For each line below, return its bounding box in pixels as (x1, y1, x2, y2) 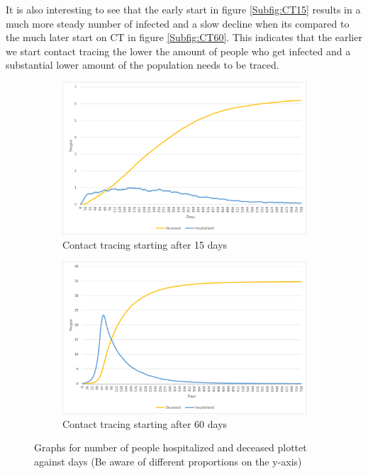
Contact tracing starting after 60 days (62, 416, 228, 431)
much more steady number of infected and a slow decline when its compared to (6, 16, 350, 30)
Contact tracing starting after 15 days (62, 237, 228, 252)
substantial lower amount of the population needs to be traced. (6, 57, 279, 72)
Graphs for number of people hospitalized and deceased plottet (34, 440, 307, 455)
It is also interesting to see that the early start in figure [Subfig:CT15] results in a (6, 2, 361, 16)
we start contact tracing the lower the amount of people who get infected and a (6, 43, 351, 58)
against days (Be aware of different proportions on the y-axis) (34, 453, 302, 468)
